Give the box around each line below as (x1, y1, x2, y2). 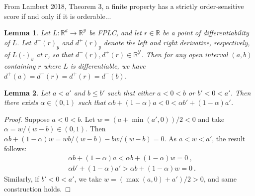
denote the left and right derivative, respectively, (103, 37, 250, 47)
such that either (107, 87, 155, 98)
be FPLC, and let (89, 27, 142, 38)
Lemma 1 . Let (4, 27, 50, 38)
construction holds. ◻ (4, 183, 71, 194)
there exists (4, 97, 38, 107)
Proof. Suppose (4, 113, 50, 124)
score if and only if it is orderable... (4, 10, 111, 21)
